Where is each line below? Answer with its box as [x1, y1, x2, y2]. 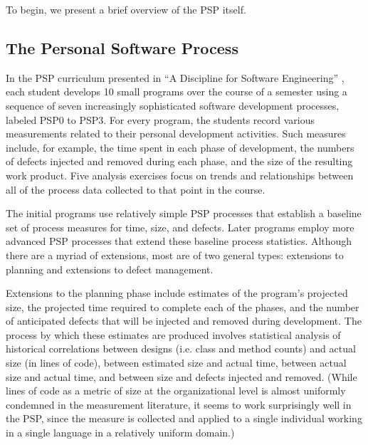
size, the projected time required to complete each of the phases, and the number [6, 299, 359, 314]
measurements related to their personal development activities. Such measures [6, 126, 346, 141]
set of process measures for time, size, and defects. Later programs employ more [6, 219, 354, 234]
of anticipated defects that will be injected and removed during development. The [6, 313, 362, 328]
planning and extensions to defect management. [6, 261, 214, 276]
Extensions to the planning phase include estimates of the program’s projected [6, 286, 348, 300]
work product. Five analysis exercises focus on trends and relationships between [6, 167, 354, 182]
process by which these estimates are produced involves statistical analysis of [6, 327, 341, 342]
